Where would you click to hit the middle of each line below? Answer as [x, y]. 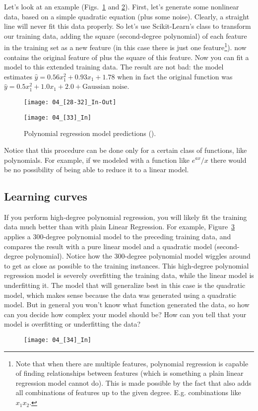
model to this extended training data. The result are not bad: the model [114, 67]
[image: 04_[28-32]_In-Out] [70, 102]
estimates [18, 76]
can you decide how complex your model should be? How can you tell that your [125, 314]
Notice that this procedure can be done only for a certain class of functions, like [126, 150]
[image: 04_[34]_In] [58, 340]
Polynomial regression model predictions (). [90, 133]
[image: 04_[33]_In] [58, 117]
